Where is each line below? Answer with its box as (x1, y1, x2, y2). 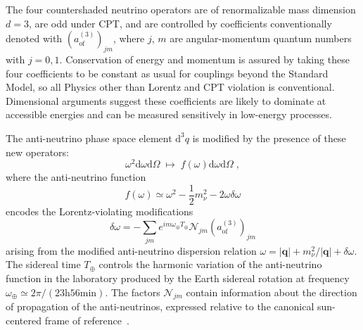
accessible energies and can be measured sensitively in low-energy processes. (6, 107, 332, 122)
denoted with (6, 31, 63, 46)
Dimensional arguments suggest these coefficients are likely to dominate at (6, 93, 326, 108)
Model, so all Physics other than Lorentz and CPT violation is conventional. (6, 80, 335, 94)
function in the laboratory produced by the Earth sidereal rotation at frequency (6, 270, 350, 285)
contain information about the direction (186, 284, 357, 299)
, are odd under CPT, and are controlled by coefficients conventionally (28, 15, 332, 30)
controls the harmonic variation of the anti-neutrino (98, 257, 322, 272)
